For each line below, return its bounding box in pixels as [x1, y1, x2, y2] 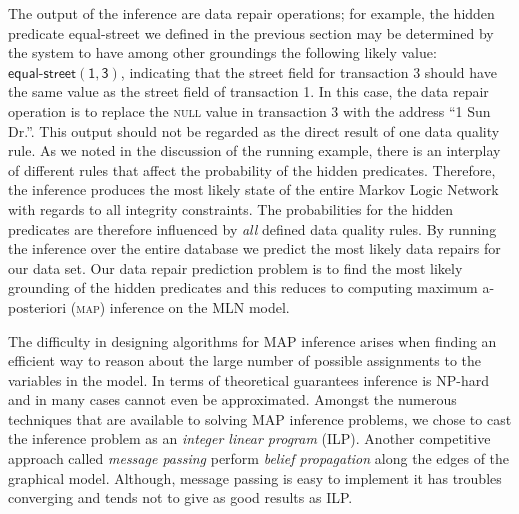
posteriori [8, 296, 67, 317]
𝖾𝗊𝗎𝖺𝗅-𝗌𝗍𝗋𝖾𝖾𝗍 [8, 66, 77, 81]
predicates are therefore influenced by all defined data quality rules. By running [8, 218, 497, 239]
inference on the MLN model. [109, 296, 290, 317]
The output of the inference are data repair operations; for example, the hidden [8, 3, 495, 23]
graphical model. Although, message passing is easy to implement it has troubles [8, 467, 502, 488]
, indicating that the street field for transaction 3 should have [120, 61, 497, 82]
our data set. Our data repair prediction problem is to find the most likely [8, 257, 463, 278]
